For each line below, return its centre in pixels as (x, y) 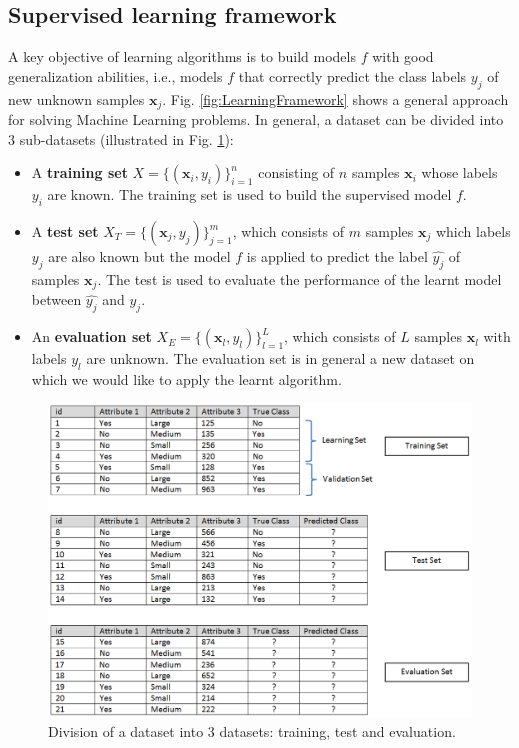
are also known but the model (139, 256)
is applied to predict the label (337, 256)
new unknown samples (76, 98)
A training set (79, 172)
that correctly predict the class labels (352, 75)
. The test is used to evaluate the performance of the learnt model (299, 278)
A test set (65, 231)
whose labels (459, 172)
